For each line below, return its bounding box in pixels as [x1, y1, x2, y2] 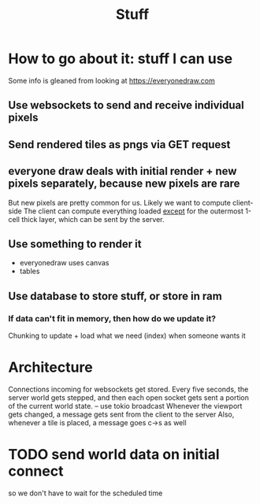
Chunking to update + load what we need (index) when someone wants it [8, 331, 246, 340]
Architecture [8, 358, 93, 376]
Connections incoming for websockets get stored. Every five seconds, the [8, 384, 249, 394]
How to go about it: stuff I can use [8, 50, 233, 68]
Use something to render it [8, 237, 142, 250]
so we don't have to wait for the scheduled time [8, 488, 163, 498]
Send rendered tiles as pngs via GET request [8, 138, 231, 151]
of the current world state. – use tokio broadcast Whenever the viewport [8, 401, 243, 410]
